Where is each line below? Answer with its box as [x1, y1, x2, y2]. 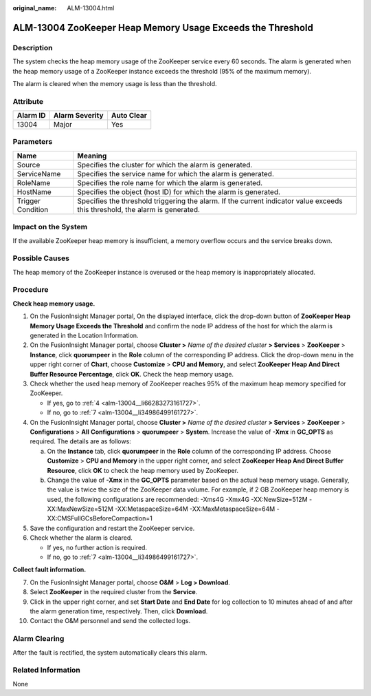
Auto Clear [111, 111, 148, 120]
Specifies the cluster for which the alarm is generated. [77, 160, 253, 169]
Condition [16, 204, 49, 214]
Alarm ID [16, 111, 46, 120]
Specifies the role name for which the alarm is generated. [77, 178, 263, 187]
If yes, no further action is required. [47, 543, 148, 551]
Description [12, 43, 53, 52]
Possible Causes [12, 253, 70, 263]
